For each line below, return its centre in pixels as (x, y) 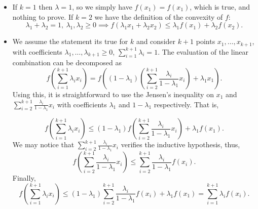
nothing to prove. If (43, 16)
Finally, (24, 178)
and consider (156, 41)
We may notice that (43, 144)
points (206, 41)
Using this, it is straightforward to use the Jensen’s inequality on (113, 94)
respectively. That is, (186, 104)
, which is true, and (220, 7)
